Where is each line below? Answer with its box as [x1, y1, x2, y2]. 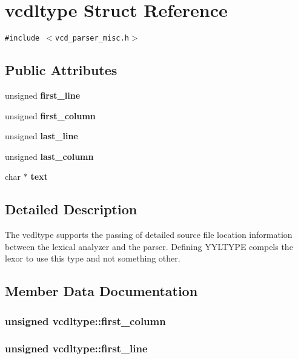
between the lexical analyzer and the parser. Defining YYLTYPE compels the [5, 240, 293, 252]
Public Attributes [5, 61, 118, 79]
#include [5, 34, 40, 43]
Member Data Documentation [5, 282, 198, 300]
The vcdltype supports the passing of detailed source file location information [5, 228, 293, 241]
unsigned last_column [5, 150, 94, 162]
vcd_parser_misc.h [55, 34, 129, 43]
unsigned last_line [5, 130, 78, 142]
